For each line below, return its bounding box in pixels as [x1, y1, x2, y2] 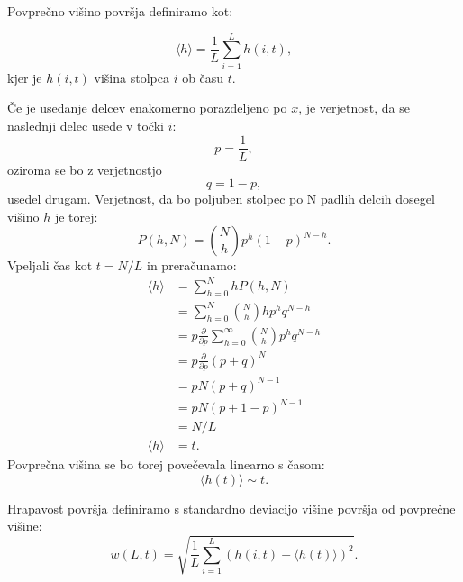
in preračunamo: [147, 256, 237, 275]
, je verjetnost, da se [298, 98, 410, 117]
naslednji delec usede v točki [7, 115, 164, 134]
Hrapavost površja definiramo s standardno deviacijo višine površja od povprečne [7, 498, 456, 517]
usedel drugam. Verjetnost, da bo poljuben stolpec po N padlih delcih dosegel [7, 189, 435, 208]
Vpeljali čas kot [7, 256, 93, 275]
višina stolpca [94, 68, 169, 86]
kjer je [7, 68, 42, 86]
